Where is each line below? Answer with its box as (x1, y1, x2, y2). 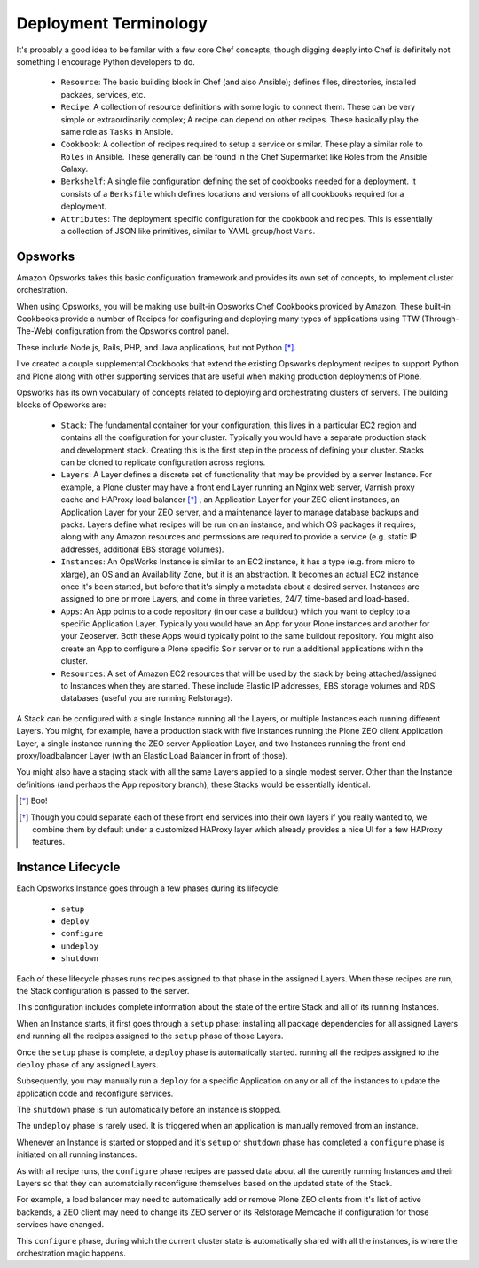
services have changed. (16, 1219, 105, 1230)
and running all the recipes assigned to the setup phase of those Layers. (16, 1030, 284, 1042)
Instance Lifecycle (16, 860, 121, 875)
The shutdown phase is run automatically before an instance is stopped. (16, 1105, 282, 1115)
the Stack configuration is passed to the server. (16, 985, 190, 996)
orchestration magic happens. (16, 1248, 126, 1258)
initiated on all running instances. (16, 1149, 137, 1160)
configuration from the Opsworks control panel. (54, 326, 230, 336)
